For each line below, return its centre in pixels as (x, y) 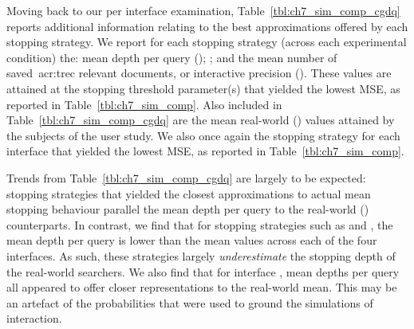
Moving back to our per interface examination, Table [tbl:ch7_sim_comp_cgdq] (203, 10)
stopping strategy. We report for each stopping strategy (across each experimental (207, 42)
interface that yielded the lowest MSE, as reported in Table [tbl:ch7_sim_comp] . (205, 151)
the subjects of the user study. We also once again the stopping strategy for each (203, 135)
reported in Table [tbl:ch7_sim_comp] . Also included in (144, 104)
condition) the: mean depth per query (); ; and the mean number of (172, 57)
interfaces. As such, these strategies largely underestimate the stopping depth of (201, 255)
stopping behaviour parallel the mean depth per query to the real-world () (188, 209)
